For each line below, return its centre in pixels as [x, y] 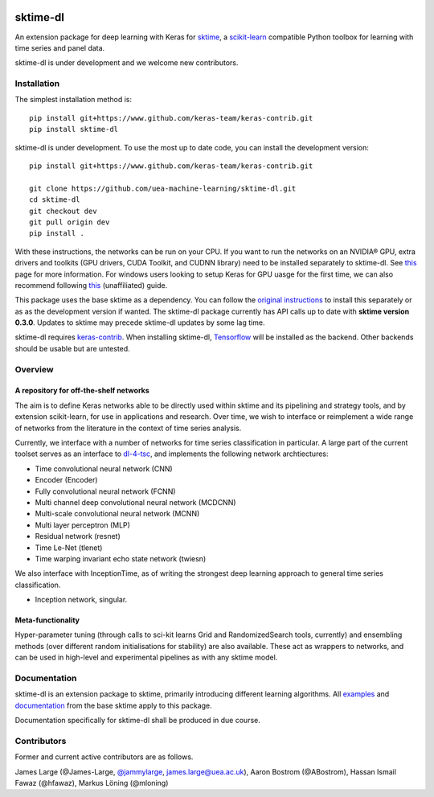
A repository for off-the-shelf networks [82, 391]
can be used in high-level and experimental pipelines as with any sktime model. [146, 657]
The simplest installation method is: [74, 100]
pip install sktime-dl [74, 129]
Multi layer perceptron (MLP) [82, 525]
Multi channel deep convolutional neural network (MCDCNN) [135, 502]
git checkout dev [63, 211]
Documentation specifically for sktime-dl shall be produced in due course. [137, 721]
